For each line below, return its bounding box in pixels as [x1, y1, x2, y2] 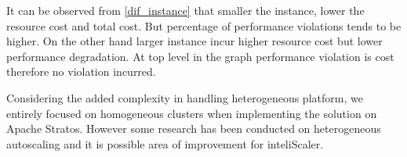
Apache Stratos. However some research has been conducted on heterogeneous [6, 120, 381, 137]
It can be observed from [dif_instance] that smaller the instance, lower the [6, 2, 365, 18]
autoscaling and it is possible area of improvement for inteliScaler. [6, 135, 324, 152]
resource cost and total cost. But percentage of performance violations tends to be [6, 17, 402, 34]
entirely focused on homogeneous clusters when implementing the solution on [6, 105, 377, 121]
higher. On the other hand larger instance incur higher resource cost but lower [6, 33, 383, 49]
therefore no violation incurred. [6, 63, 156, 80]
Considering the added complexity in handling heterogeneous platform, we [6, 89, 363, 105]
